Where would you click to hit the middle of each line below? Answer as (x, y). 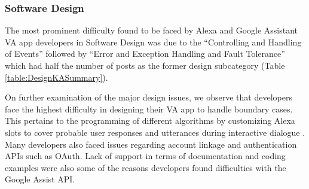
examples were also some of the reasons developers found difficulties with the (146, 167)
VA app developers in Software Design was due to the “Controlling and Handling (153, 42)
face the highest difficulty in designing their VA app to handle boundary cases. (149, 109)
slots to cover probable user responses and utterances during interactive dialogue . (155, 132)
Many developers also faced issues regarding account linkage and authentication (151, 144)
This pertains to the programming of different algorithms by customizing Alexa (150, 121)
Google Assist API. (40, 179)
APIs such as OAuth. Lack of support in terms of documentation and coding (145, 156)
